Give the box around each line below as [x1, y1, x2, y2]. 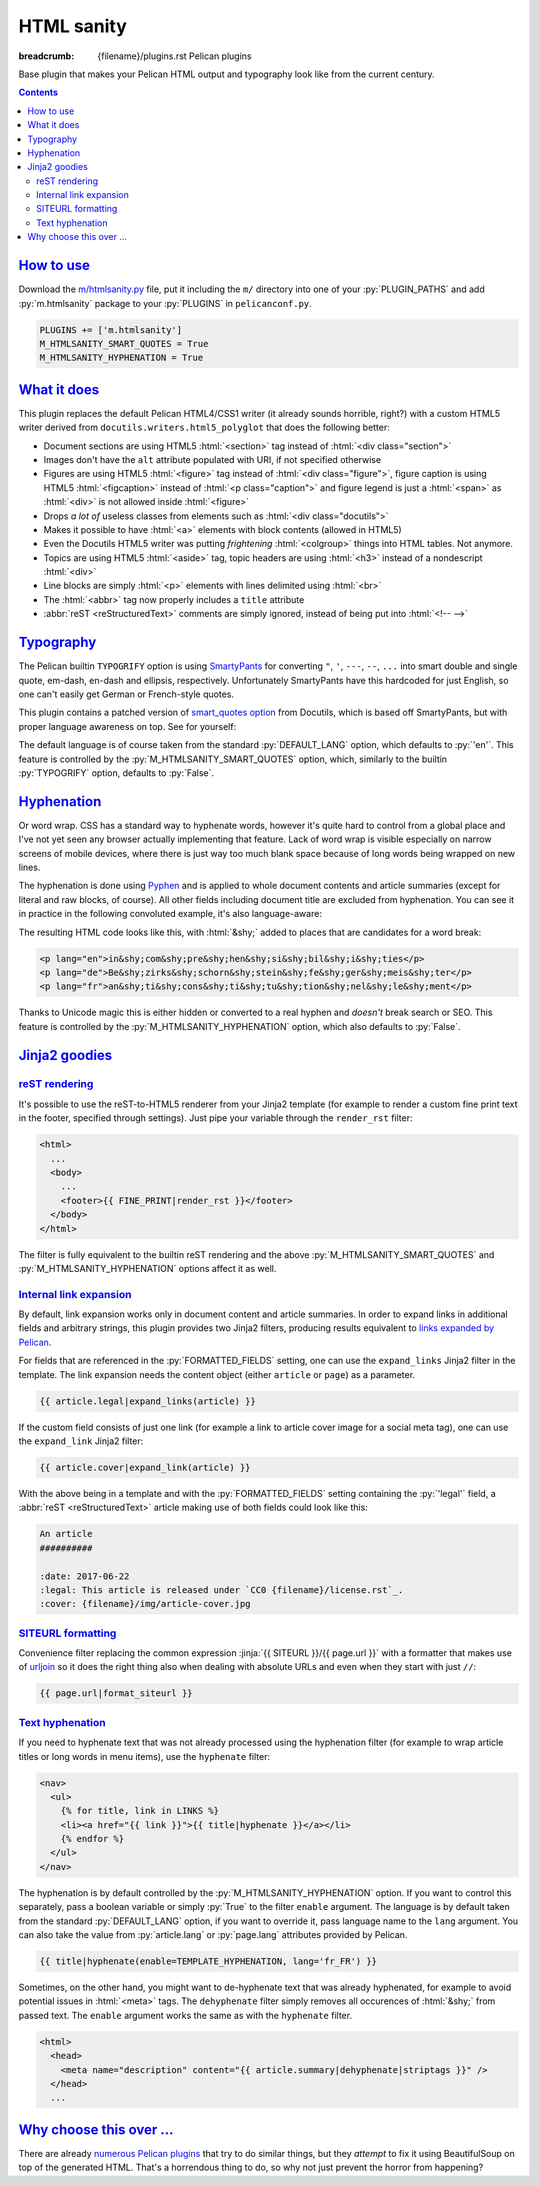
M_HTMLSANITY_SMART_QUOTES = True [39, 338, 209, 349]
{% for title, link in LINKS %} [60, 1805, 220, 1817]
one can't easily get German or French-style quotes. [18, 688, 235, 700]
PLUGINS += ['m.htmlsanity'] [39, 324, 183, 335]
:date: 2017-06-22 [39, 1570, 130, 1582]
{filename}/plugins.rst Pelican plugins [97, 50, 252, 62]
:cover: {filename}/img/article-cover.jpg [39, 1598, 251, 1610]
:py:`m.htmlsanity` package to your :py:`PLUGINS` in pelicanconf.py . [18, 297, 312, 309]
